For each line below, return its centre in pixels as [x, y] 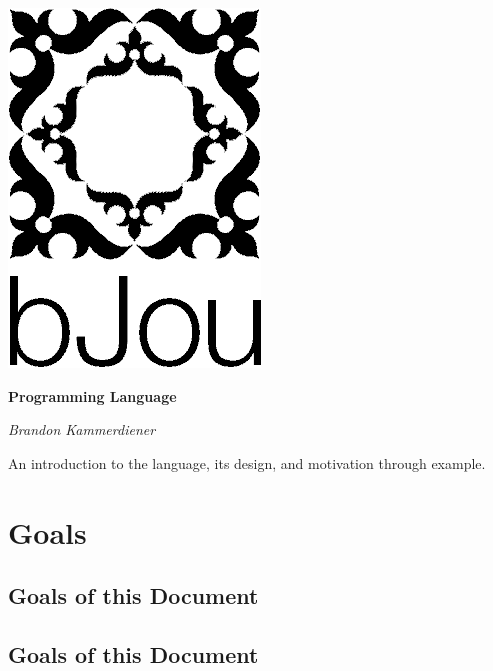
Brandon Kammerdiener [82, 429]
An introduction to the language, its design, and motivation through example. [247, 462]
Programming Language [92, 395]
